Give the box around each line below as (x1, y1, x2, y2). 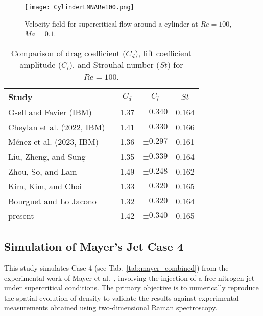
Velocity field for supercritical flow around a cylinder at (25, 18, 198, 29)
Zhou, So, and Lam (8, 165, 77, 177)
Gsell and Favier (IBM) (8, 106, 92, 118)
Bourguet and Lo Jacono (8, 195, 97, 207)
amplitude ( (19, 58, 61, 70)
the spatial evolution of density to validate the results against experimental (4, 292, 239, 303)
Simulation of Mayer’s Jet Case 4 (4, 238, 183, 254)
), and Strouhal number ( (69, 58, 160, 70)
